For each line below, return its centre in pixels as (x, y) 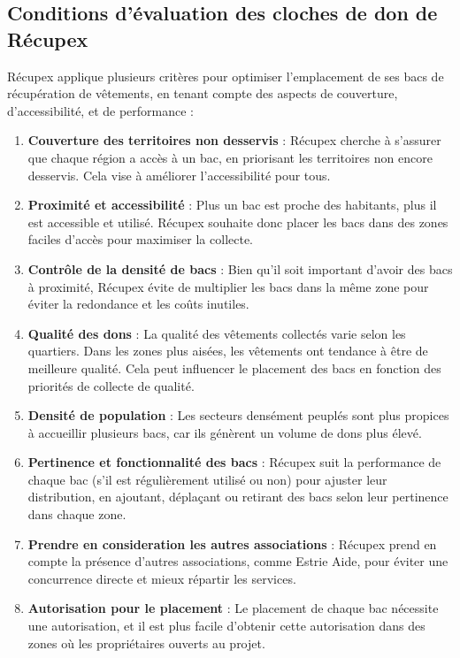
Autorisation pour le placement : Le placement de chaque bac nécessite (233, 608)
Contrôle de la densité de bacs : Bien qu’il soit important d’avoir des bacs (240, 268)
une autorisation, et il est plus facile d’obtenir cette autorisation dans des (226, 626)
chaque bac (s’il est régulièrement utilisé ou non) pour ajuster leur (207, 479)
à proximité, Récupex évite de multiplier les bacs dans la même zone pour (228, 286)
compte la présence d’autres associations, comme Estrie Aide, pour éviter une (238, 561)
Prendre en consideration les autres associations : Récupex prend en (232, 543)
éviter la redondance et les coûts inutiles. (138, 304)
